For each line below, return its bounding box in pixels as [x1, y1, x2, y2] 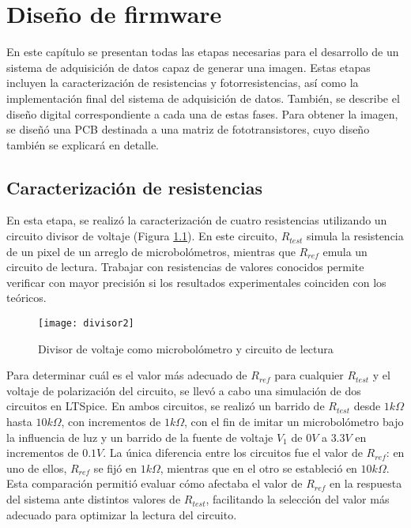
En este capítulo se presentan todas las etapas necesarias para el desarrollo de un [6, 43, 399, 60]
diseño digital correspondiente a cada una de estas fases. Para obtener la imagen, [6, 105, 398, 122]
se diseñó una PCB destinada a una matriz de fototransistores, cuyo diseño [6, 121, 370, 138]
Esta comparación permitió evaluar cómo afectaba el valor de [6, 475, 303, 492]
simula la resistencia [307, 228, 404, 244]
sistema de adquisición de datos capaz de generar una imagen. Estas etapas [6, 58, 371, 75]
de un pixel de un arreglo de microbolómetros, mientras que [6, 243, 296, 259]
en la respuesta [330, 475, 402, 492]
